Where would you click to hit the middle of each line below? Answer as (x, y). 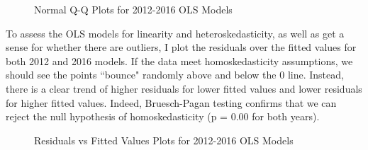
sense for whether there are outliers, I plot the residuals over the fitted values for (181, 47)
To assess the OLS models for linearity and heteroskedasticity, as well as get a (175, 33)
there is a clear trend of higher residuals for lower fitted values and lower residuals (184, 88)
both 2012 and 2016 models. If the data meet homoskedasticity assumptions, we (179, 60)
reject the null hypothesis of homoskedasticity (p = (117, 116)
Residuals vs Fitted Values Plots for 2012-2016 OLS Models (164, 140)
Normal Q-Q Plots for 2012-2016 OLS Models (133, 9)
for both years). (286, 116)
